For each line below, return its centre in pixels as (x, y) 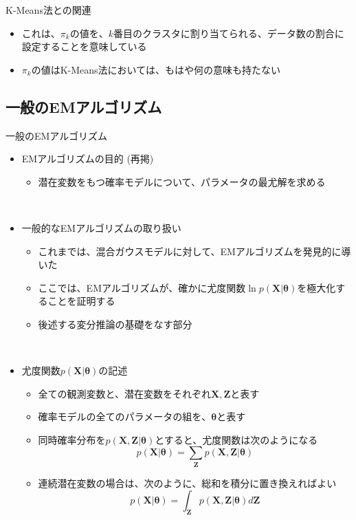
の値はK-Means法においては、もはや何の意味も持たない (156, 69)
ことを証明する (81, 301)
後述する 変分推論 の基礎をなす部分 (115, 324)
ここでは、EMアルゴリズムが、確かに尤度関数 (142, 287)
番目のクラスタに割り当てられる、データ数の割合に (229, 33)
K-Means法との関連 (48, 10)
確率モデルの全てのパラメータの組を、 (125, 416)
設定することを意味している (84, 46)
